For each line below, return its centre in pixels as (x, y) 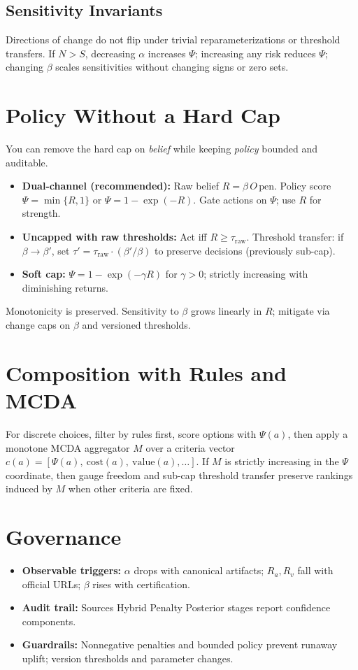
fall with (315, 570)
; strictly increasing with (256, 274)
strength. (41, 213)
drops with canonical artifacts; (199, 570)
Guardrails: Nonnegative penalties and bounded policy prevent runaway (180, 644)
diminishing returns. (65, 287)
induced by (29, 489)
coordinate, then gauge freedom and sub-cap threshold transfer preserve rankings (179, 475)
